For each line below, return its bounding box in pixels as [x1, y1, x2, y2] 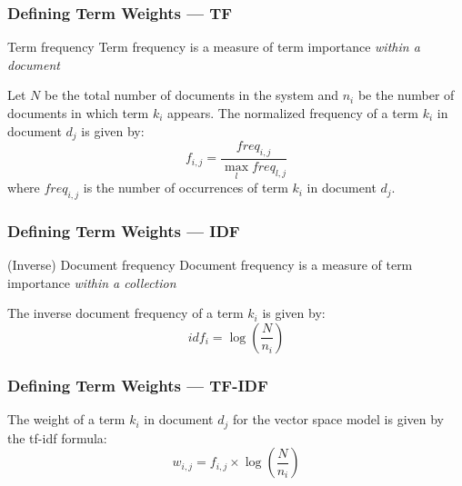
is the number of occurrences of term [83, 178, 288, 197]
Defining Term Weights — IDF [7, 219, 240, 242]
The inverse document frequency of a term [7, 303, 244, 322]
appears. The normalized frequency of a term [167, 104, 419, 122]
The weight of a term [7, 410, 126, 429]
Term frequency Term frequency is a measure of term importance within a [7, 37, 420, 56]
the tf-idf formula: [7, 428, 107, 447]
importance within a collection [7, 273, 176, 292]
